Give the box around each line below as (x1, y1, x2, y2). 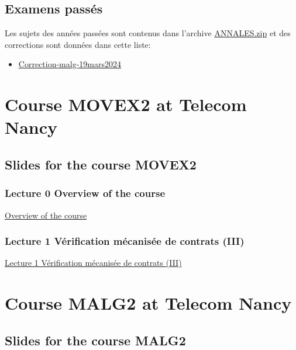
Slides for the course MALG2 (5, 331, 186, 349)
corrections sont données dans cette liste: (5, 38, 151, 50)
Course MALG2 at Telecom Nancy (5, 291, 292, 315)
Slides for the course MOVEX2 (5, 155, 197, 173)
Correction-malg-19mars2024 (18, 58, 121, 70)
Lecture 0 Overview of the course (5, 186, 166, 200)
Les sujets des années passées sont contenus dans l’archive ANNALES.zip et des (5, 27, 291, 39)
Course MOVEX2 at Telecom (5, 92, 247, 116)
